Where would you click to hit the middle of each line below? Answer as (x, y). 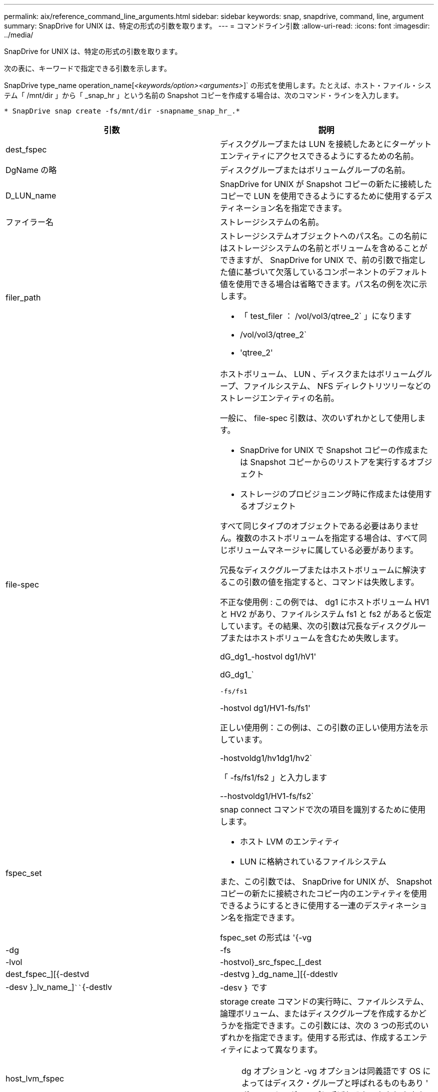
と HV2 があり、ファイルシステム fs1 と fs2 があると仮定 (326, 614)
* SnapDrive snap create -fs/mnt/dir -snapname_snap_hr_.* (122, 111)
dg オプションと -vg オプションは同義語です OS (331, 1071)
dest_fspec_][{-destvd (47, 974)
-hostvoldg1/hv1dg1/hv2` (266, 758)
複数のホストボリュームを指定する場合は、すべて (327, 538)
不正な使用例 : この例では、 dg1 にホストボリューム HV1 (325, 602)
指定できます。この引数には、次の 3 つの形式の (332, 1025)
